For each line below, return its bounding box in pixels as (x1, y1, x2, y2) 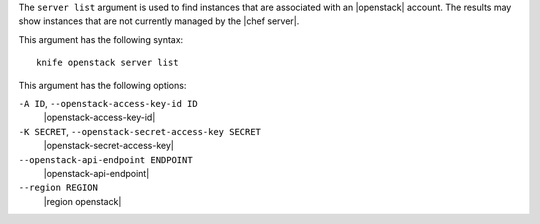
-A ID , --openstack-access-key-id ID (18, 97, 199, 109)
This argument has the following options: (18, 79, 187, 91)
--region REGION (18, 182, 99, 194)
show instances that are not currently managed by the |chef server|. (18, 15, 300, 27)
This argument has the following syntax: (18, 33, 184, 45)
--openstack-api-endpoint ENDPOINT (18, 154, 194, 165)
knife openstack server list (36, 57, 179, 69)
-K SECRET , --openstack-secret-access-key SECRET (18, 125, 262, 137)
